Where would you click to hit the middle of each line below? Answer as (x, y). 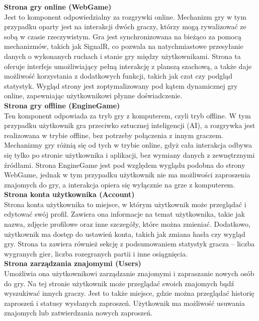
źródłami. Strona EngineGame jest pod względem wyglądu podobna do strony (125, 165)
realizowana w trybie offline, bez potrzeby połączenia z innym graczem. (114, 135)
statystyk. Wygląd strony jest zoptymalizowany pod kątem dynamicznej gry (121, 85)
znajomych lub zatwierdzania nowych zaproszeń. (78, 313)
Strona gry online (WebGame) (58, 7)
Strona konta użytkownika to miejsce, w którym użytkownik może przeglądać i (125, 204)
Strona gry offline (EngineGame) (62, 105)
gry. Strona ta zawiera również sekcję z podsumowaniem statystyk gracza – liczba (129, 244)
